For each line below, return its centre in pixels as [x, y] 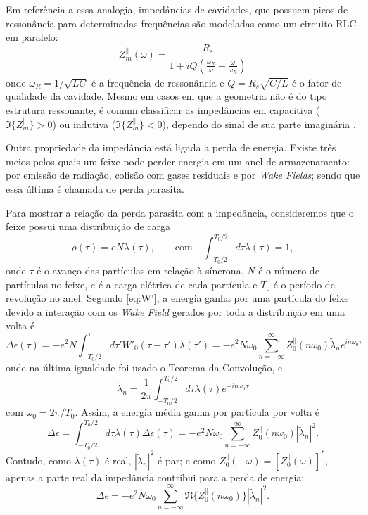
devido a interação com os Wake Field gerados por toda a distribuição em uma [175, 311]
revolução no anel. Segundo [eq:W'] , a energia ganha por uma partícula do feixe [177, 298]
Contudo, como [38, 460]
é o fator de [317, 82]
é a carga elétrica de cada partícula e [178, 284]
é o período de [304, 284]
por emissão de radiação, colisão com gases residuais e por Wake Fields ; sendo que [183, 175]
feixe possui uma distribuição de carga [88, 226]
